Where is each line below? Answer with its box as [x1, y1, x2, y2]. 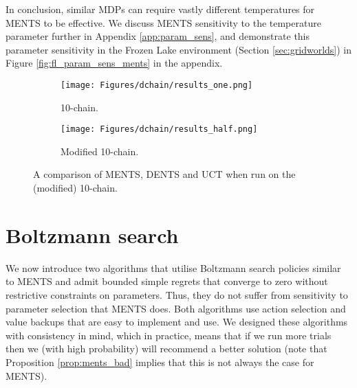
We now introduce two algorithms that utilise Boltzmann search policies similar [6, 260, 341, 275]
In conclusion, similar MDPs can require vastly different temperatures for [6, 2, 315, 16]
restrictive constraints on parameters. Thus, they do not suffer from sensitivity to [6, 287, 348, 301]
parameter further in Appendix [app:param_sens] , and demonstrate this [6, 29, 310, 43]
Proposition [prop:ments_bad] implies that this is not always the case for [6, 354, 314, 369]
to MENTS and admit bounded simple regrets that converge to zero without [6, 274, 328, 288]
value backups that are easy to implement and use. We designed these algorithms [6, 315, 348, 329]
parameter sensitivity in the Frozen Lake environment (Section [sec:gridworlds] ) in [6, 42, 352, 56]
